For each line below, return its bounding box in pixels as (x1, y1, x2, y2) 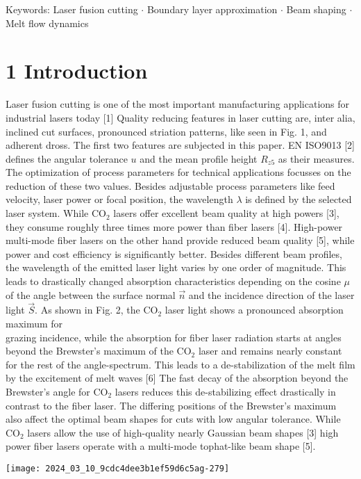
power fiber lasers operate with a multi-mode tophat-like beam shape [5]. (6, 439, 316, 453)
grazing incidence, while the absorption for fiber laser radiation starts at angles (6, 330, 342, 344)
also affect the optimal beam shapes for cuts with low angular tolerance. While (6, 412, 341, 426)
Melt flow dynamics (6, 15, 89, 30)
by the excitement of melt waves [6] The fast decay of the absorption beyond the (6, 371, 349, 385)
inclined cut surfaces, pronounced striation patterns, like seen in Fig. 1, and (6, 124, 327, 138)
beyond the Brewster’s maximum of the (6, 343, 174, 358)
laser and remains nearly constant (198, 343, 342, 358)
